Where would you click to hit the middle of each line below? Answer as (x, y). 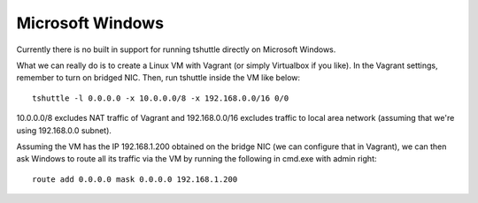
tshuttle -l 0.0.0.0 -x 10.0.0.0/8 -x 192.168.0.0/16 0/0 (161, 98)
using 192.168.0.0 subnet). (64, 130)
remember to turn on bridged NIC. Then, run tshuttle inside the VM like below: (158, 78)
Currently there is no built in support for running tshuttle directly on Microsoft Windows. (176, 49)
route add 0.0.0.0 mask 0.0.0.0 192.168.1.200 (135, 179)
